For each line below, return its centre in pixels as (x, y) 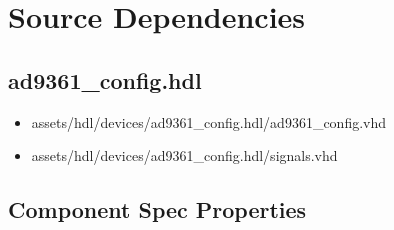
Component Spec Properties (157, 209)
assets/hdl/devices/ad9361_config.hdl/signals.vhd (184, 155)
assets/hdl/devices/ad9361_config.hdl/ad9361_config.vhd (209, 121)
